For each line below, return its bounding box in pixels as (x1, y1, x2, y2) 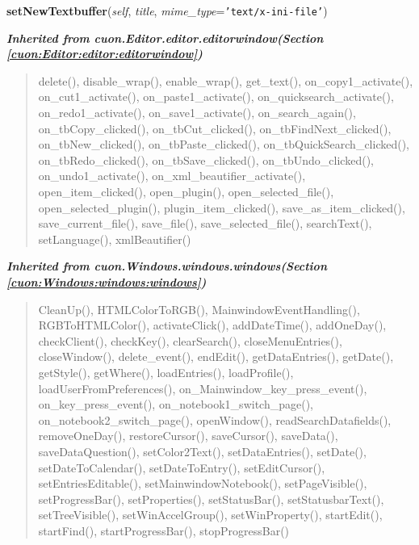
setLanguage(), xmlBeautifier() (38, 230, 191, 247)
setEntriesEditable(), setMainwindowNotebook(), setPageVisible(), (38, 475, 367, 492)
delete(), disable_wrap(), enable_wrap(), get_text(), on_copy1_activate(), (38, 72, 413, 89)
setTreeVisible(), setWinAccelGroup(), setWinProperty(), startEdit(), (38, 506, 383, 523)
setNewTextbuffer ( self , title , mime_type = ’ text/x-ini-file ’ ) (6, 2, 328, 19)
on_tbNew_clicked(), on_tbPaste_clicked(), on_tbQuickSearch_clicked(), (38, 136, 410, 153)
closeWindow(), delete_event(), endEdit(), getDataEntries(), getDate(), (38, 348, 394, 365)
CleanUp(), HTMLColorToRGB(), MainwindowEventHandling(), (38, 300, 360, 317)
